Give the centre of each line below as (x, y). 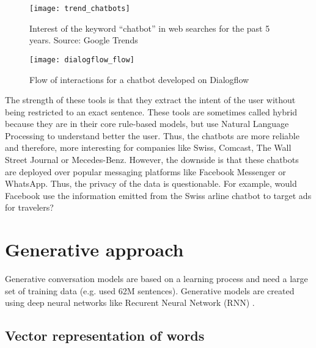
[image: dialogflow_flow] (82, 60)
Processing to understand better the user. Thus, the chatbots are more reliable (152, 135)
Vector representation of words (105, 335)
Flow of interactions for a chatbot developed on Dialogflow (139, 79)
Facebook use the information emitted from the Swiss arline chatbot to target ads (158, 195)
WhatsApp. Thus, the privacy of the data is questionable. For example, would (151, 183)
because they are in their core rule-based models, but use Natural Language (147, 124)
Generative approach (94, 249)
